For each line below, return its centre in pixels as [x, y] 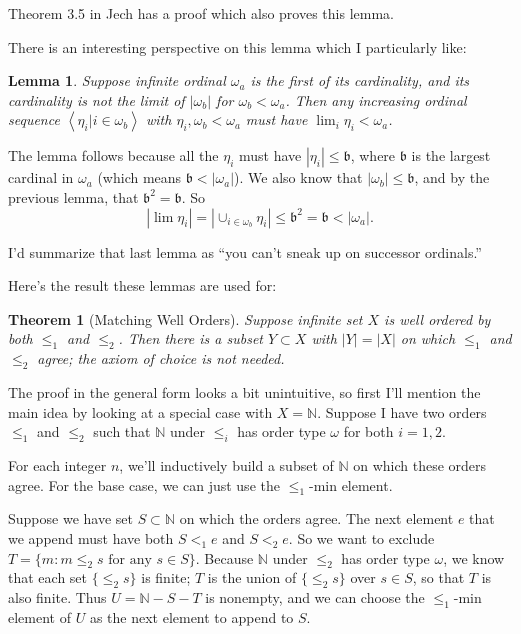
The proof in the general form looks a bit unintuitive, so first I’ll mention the [244, 391]
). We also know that [298, 177]
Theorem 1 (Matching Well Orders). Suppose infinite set [185, 318]
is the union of [252, 577]
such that [122, 431]
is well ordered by [437, 318]
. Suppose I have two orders [402, 411]
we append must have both [91, 537]
